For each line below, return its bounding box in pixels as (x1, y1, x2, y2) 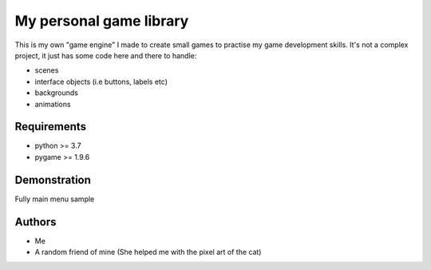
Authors (14, 215, 57, 228)
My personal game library (14, 12, 189, 30)
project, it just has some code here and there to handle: (14, 50, 197, 60)
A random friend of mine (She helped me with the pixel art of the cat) (34, 248, 262, 256)
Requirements (14, 120, 87, 133)
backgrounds (34, 88, 79, 97)
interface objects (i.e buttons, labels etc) (34, 77, 168, 86)
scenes (34, 66, 59, 75)
